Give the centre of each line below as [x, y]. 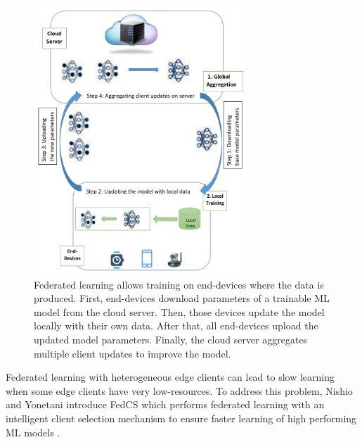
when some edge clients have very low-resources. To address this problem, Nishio [179, 390]
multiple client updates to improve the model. [132, 353]
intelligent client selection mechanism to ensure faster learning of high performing [181, 418]
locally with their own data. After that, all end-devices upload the [176, 326]
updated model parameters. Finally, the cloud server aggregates [171, 339]
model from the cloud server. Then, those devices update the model [179, 311]
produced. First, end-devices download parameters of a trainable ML [182, 298]
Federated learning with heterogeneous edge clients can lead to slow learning [170, 377]
